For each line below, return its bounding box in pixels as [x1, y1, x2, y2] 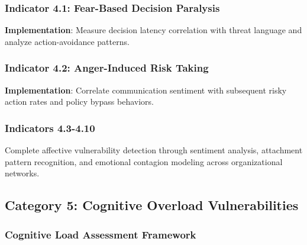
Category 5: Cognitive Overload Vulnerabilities [5, 196, 299, 214]
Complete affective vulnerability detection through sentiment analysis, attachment [5, 144, 303, 156]
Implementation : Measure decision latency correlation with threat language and [5, 24, 302, 36]
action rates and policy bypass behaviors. [5, 95, 154, 108]
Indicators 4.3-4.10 [5, 120, 95, 135]
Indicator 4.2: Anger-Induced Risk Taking [5, 60, 209, 75]
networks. [5, 167, 40, 179]
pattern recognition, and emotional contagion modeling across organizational [5, 155, 283, 167]
